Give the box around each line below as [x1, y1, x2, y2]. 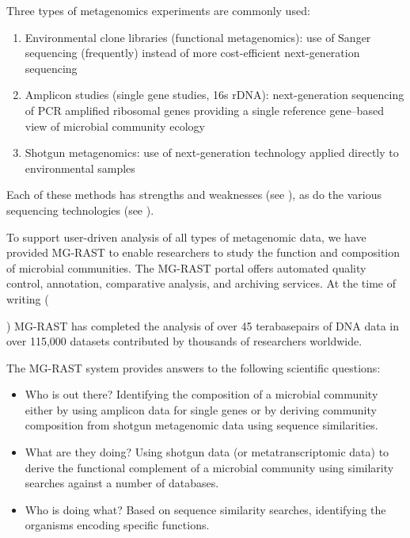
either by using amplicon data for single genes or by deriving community [25, 401, 377, 418]
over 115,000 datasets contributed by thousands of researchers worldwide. [6, 333, 363, 349]
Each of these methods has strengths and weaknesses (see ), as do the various [6, 186, 382, 203]
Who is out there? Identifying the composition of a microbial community [25, 386, 378, 403]
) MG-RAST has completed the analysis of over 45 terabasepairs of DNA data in [6, 317, 400, 334]
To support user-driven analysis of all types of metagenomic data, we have [6, 228, 366, 245]
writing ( [6, 290, 49, 307]
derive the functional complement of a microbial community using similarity [25, 459, 394, 475]
